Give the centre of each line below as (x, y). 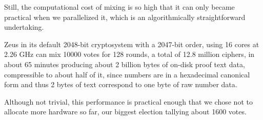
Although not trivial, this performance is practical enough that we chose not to (128, 101)
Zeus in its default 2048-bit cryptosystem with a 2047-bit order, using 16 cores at (132, 44)
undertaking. (24, 27)
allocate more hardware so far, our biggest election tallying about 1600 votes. (125, 112)
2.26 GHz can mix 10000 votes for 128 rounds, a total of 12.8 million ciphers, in (129, 54)
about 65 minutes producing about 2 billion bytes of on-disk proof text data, (125, 64)
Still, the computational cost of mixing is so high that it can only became (119, 7)
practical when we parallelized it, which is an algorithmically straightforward (125, 17)
